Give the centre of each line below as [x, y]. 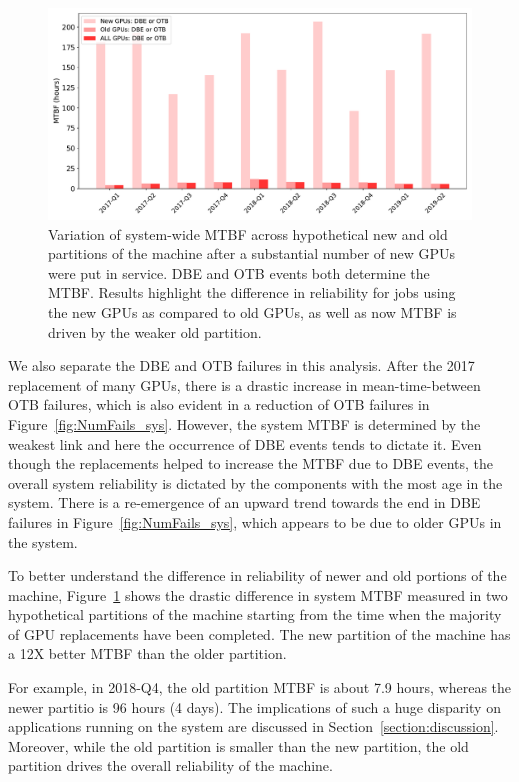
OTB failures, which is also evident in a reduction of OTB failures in [219, 404]
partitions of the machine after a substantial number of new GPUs [252, 253]
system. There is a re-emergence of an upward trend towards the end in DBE [244, 502]
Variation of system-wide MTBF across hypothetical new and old [248, 233]
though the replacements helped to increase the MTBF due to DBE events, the [251, 463]
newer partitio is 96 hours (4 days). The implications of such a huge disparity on [254, 706]
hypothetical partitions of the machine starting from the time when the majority [255, 614]
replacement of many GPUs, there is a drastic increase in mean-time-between [244, 384]
